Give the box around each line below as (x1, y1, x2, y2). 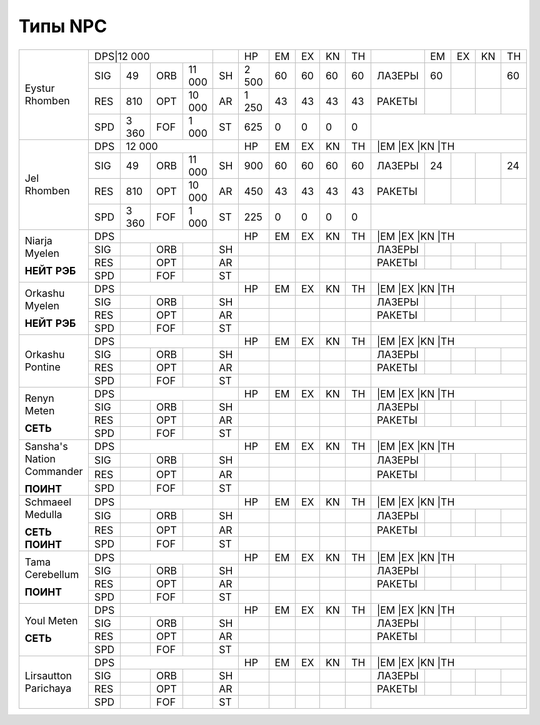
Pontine (24, 360, 61, 374)
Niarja (24, 234, 53, 248)
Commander (24, 464, 84, 478)
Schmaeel (24, 495, 72, 509)
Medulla (24, 507, 63, 521)
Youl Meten (24, 614, 79, 628)
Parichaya (24, 681, 72, 695)
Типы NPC (18, 15, 108, 37)
